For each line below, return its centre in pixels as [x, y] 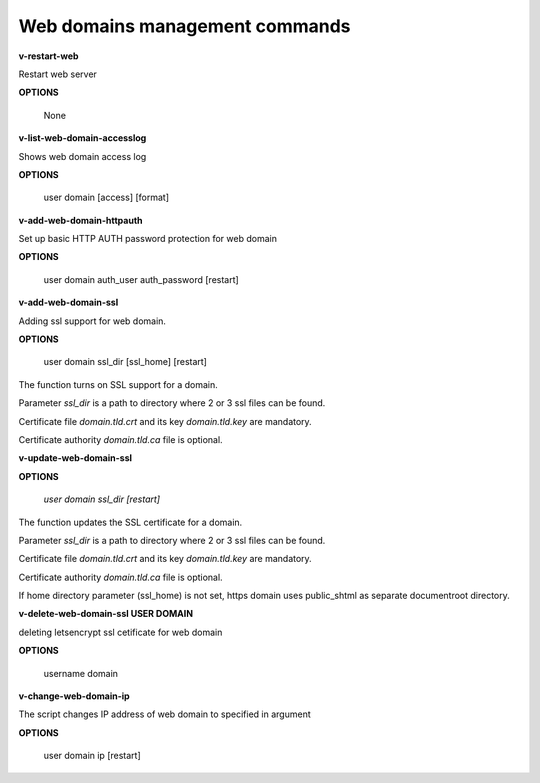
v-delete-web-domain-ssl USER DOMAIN [106, 614]
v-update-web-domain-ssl [75, 458]
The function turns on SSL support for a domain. [118, 384]
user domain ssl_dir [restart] [101, 499]
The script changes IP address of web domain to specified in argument [164, 714]
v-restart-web [48, 56]
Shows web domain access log [82, 156]
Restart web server [57, 74]
